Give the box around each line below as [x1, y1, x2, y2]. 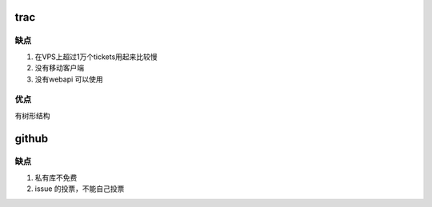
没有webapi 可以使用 [34, 74, 103, 84]
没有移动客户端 [34, 63, 84, 73]
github [14, 132, 49, 145]
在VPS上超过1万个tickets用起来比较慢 [34, 52, 158, 62]
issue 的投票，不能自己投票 [34, 184, 125, 193]
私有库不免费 [34, 173, 78, 182]
